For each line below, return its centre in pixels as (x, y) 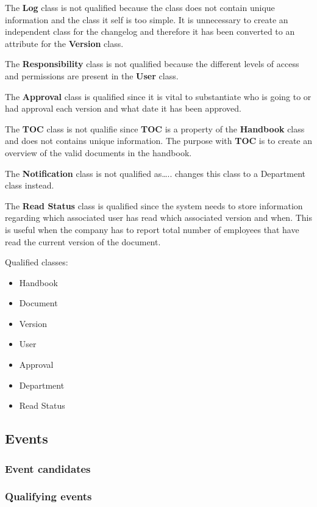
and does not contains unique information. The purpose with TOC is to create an (158, 141)
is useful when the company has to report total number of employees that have (152, 229)
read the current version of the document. (83, 241)
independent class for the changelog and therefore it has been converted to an (150, 31)
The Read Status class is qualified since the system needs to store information (154, 205)
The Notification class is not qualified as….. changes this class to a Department (155, 173)
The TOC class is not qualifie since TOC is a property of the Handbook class (155, 128)
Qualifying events (48, 496)
